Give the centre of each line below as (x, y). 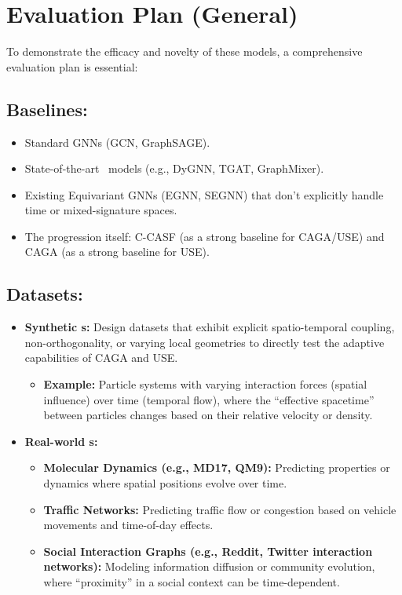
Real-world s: (61, 441)
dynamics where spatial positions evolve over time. (165, 483)
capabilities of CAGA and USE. (101, 358)
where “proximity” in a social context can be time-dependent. (192, 582)
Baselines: (47, 109)
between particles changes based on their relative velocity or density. (208, 415)
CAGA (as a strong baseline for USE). (117, 252)
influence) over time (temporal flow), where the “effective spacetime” (209, 399)
